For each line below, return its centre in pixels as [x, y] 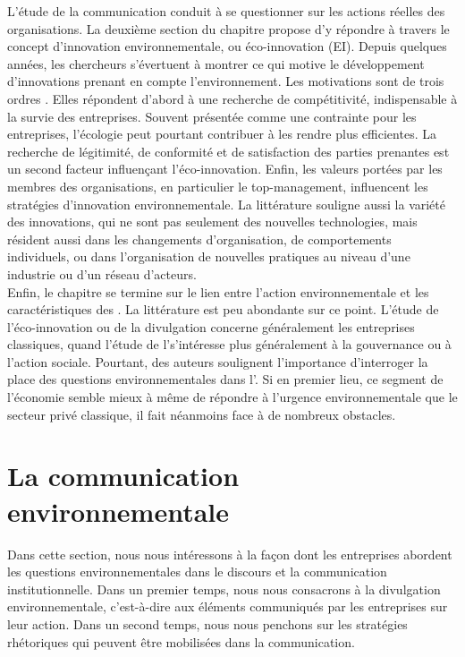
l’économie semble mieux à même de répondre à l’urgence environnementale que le [232, 397]
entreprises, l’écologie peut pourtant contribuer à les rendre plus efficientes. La [222, 134]
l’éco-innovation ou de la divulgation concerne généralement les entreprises [211, 326]
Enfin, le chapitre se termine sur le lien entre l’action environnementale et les [218, 291]
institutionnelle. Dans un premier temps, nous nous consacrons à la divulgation [224, 589]
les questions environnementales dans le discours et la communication [197, 572]
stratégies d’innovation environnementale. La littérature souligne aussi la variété [226, 204]
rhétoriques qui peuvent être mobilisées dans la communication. [181, 641]
